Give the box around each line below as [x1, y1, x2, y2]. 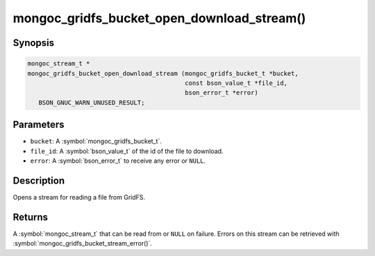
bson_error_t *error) [185, 89, 258, 97]
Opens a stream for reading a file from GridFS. [12, 193, 146, 201]
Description [12, 175, 65, 186]
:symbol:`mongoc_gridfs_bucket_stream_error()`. [12, 239, 153, 248]
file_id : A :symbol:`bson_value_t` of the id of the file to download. [30, 147, 224, 155]
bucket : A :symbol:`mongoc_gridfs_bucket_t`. [30, 137, 162, 145]
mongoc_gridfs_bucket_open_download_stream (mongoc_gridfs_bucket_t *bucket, [27, 70, 299, 77]
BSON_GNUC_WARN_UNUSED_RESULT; [38, 98, 145, 106]
